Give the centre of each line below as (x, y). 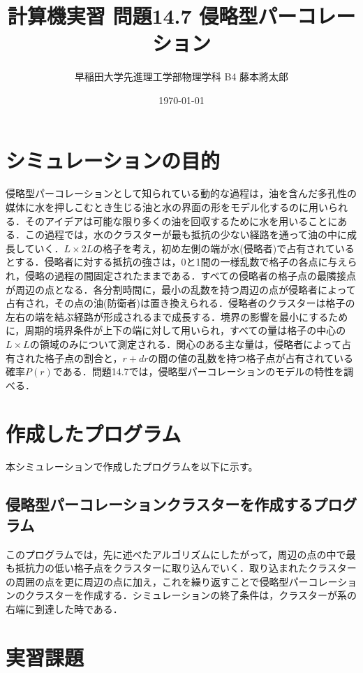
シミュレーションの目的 (113, 160)
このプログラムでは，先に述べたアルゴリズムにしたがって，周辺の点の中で (176, 554)
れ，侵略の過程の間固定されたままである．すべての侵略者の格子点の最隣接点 (181, 275)
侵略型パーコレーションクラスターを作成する (160, 504)
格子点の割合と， (83, 357)
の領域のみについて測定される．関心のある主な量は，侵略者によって (186, 343)
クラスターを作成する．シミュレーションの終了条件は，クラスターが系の (191, 595)
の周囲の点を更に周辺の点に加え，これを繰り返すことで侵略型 (147, 581)
